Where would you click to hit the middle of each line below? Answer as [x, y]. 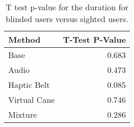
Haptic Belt [29, 85]
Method [25, 39]
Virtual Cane [32, 99]
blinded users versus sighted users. [67, 19]
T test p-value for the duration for [67, 7]
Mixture [23, 114]
